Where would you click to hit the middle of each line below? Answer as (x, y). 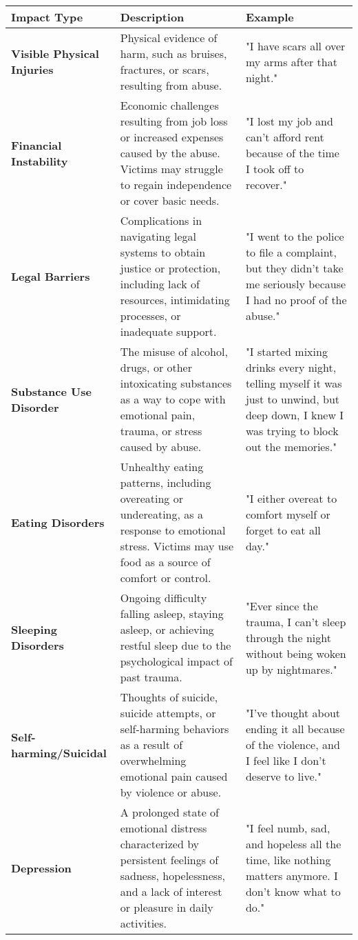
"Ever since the (282, 606)
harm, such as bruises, (173, 53)
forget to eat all (283, 530)
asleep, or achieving (167, 629)
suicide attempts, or (168, 713)
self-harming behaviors (175, 729)
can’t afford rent (285, 137)
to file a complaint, (291, 252)
